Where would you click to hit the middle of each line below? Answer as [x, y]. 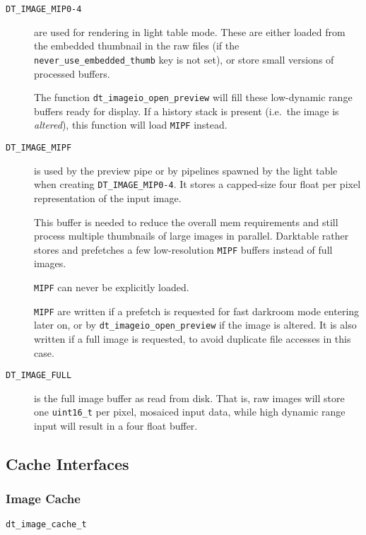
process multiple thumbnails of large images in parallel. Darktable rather [191, 236]
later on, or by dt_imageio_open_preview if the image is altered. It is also [195, 325]
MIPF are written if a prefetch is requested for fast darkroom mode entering [197, 311]
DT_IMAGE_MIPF [39, 148]
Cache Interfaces [67, 463]
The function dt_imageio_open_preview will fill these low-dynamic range [193, 97]
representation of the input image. [108, 198]
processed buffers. [72, 73]
